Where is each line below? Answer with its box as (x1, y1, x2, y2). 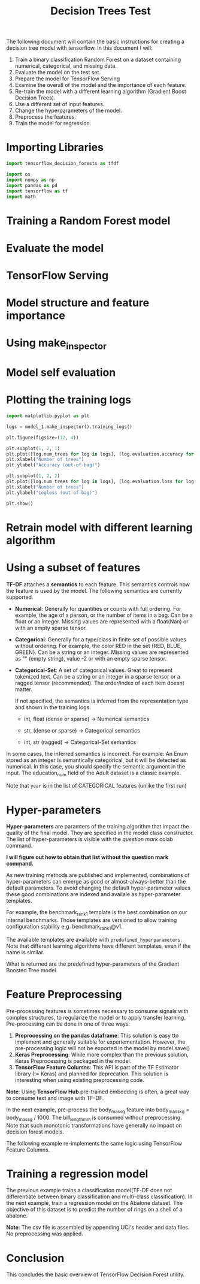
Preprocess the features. (14, 113, 77, 120)
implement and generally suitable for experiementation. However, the (14, 1038, 186, 1045)
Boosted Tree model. (6, 966, 58, 973)
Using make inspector (6, 336, 107, 352)
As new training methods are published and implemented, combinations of (6, 872, 190, 879)
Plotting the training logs (6, 393, 132, 407)
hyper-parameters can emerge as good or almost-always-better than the (6, 878, 186, 885)
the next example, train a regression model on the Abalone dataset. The (6, 1199, 183, 1207)
